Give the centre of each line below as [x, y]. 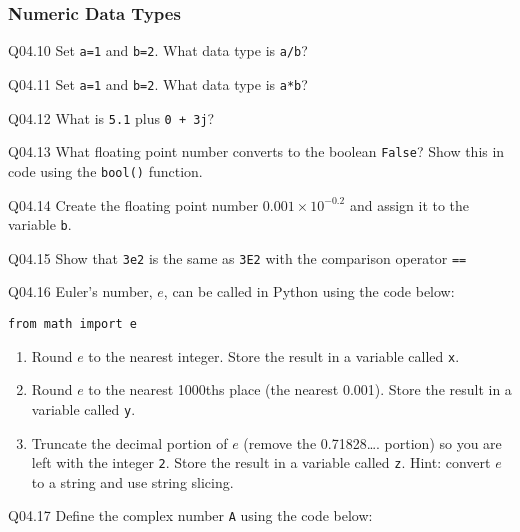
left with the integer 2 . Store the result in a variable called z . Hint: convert [261, 462]
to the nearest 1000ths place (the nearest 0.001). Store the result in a [300, 389]
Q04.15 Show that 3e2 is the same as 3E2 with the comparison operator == [237, 257]
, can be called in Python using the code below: [309, 291]
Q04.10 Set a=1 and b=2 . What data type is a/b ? [158, 50]
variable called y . [83, 408]
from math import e [72, 324]
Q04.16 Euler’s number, [80, 291]
